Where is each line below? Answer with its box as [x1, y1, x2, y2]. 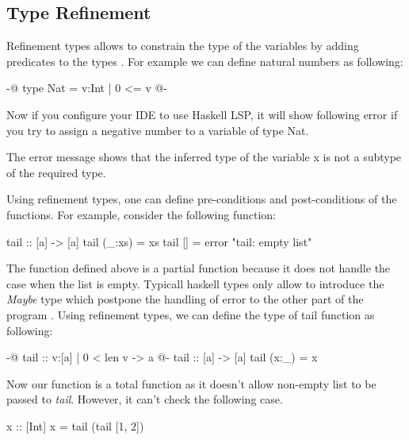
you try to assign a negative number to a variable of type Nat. [6, 122, 309, 138]
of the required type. [6, 164, 106, 180]
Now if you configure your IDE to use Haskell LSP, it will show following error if [6, 106, 398, 122]
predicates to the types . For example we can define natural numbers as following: [6, 52, 403, 69]
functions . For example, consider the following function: [6, 206, 276, 222]
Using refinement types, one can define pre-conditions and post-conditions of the [6, 191, 397, 207]
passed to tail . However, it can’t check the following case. [6, 391, 283, 407]
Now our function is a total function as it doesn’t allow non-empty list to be [6, 375, 377, 392]
